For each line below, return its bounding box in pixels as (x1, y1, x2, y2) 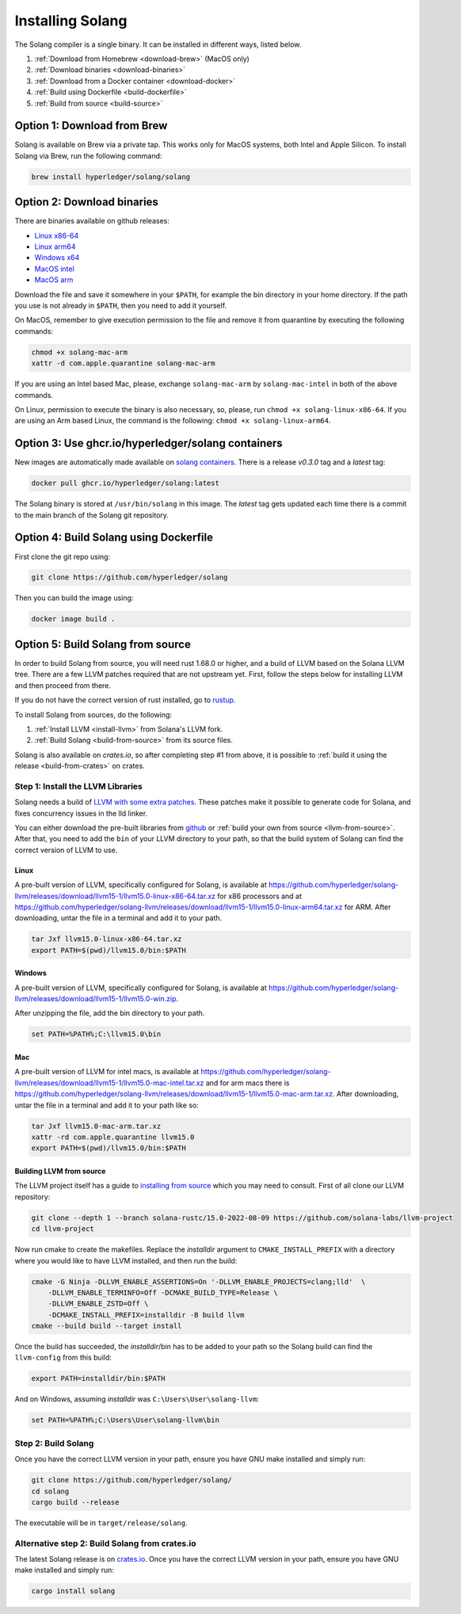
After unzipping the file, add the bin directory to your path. (14, 1008, 205, 1018)
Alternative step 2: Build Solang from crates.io (14, 1538, 197, 1549)
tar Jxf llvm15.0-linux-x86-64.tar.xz (31, 935, 182, 943)
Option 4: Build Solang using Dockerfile (14, 531, 214, 545)
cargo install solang (31, 1586, 116, 1596)
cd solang (31, 1486, 70, 1496)
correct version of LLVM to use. (14, 845, 118, 855)
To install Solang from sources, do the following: (14, 709, 173, 719)
